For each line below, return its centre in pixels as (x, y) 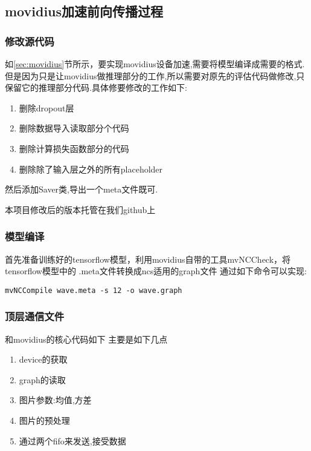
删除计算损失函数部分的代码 (74, 148)
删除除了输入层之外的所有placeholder (91, 169)
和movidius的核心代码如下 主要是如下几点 (86, 339)
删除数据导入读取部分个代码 (74, 128)
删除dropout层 (46, 107)
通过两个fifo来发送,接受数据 (72, 440)
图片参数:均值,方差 (55, 400)
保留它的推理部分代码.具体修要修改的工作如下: (96, 87)
